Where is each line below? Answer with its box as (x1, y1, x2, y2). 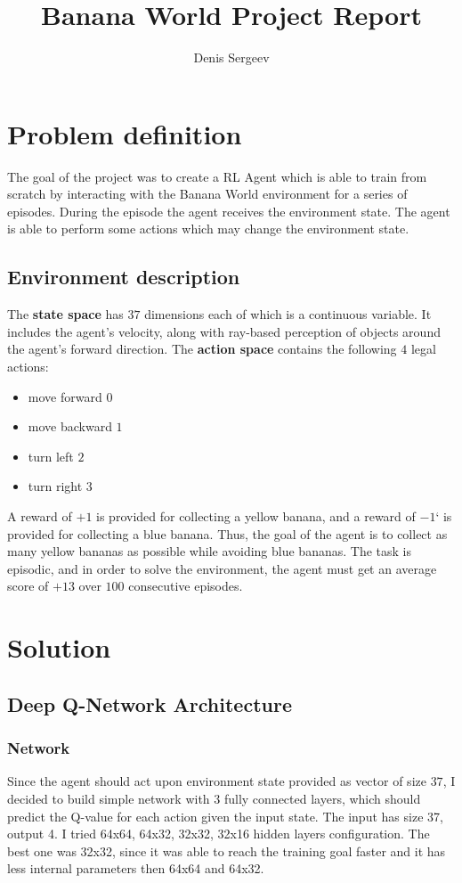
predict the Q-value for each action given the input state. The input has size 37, (7, 806, 443, 825)
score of (7, 576, 49, 595)
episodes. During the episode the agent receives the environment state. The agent (7, 201, 450, 220)
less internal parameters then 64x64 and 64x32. (7, 859, 264, 878)
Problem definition (7, 115, 242, 151)
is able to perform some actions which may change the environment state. (7, 219, 409, 238)
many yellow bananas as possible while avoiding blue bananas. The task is (7, 542, 411, 560)
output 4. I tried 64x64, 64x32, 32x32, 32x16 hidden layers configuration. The (7, 824, 430, 843)
